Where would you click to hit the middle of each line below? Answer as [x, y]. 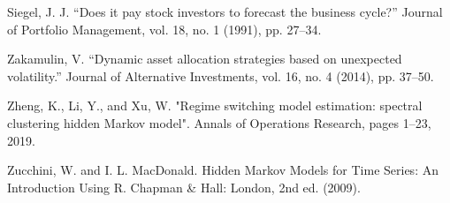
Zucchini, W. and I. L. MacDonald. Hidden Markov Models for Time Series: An [223, 170]
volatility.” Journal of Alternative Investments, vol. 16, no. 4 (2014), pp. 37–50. [221, 75]
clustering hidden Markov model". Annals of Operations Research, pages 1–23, [219, 122]
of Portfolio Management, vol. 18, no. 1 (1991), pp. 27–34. [164, 29]
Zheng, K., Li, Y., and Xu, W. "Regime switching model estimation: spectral [215, 105]
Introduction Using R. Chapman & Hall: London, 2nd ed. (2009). [184, 187]
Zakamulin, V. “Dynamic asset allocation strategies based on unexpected [205, 59]
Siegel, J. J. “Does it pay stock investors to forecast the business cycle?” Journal [225, 11]
